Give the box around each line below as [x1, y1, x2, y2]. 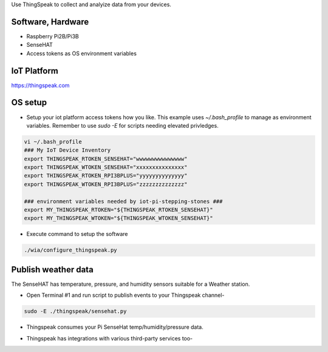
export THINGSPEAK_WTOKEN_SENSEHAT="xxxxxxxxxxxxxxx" [24, 164, 188, 171]
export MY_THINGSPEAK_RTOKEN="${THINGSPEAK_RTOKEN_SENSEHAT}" [24, 207, 213, 213]
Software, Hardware [11, 16, 89, 27]
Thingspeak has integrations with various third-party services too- [26, 334, 193, 342]
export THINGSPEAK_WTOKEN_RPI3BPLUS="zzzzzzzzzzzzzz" [24, 181, 188, 188]
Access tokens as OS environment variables [26, 49, 137, 57]
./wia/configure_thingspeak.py [24, 247, 118, 254]
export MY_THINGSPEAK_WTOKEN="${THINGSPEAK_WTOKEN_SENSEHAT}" [24, 215, 213, 222]
